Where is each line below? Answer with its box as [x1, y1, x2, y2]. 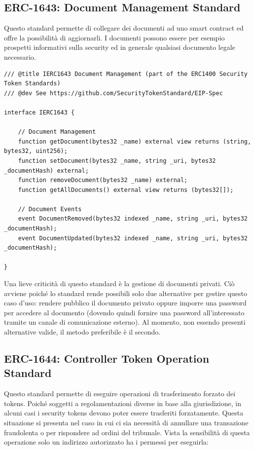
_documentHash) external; [4, 167, 89, 174]
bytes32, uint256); [4, 148, 68, 155]
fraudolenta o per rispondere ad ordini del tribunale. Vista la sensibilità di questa [4, 427, 250, 437]
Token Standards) [4, 80, 61, 87]
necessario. [4, 51, 36, 62]
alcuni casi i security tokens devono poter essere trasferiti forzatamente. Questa [4, 408, 244, 418]
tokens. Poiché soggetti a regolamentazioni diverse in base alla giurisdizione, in [4, 398, 241, 408]
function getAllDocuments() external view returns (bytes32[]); [18, 186, 234, 193]
